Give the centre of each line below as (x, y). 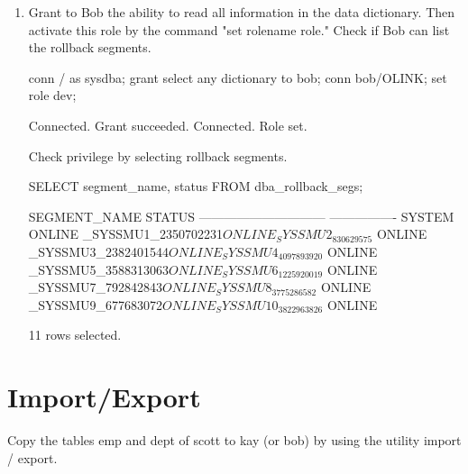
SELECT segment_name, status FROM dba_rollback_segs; (196, 186)
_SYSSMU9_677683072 (95, 304)
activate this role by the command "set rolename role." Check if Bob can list (239, 29)
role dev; (52, 95)
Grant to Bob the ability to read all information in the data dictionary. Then (242, 12)
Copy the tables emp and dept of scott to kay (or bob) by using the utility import (234, 440)
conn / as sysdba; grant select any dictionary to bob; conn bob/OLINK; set (238, 77)
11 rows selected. (75, 335)
